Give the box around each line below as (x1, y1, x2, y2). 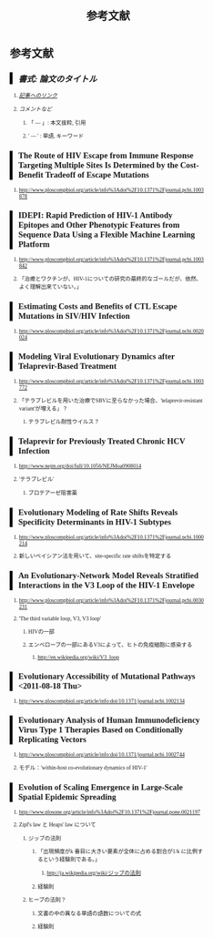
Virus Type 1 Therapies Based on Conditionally (18, 724, 184, 735)
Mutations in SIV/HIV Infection (18, 311, 131, 321)
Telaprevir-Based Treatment (18, 361, 117, 372)
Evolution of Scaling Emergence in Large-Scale (18, 781, 184, 792)
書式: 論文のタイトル (18, 74, 97, 85)
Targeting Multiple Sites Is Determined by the (18, 160, 179, 170)
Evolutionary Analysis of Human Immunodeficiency (18, 715, 200, 725)
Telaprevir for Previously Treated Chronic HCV (18, 436, 186, 446)
